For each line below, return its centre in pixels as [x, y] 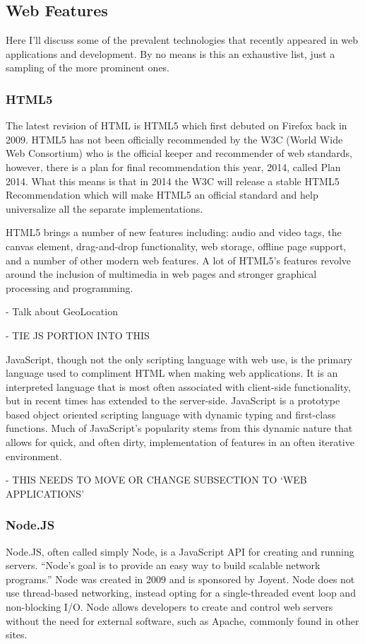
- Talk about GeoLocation [62, 311]
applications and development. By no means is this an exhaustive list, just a [170, 53]
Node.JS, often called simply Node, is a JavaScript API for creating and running [180, 551]
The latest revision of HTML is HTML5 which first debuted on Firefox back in [176, 125]
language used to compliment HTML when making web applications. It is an [172, 373]
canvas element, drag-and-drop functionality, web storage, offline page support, [176, 246]
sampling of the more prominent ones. [88, 68]
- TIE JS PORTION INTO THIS [78, 335]
